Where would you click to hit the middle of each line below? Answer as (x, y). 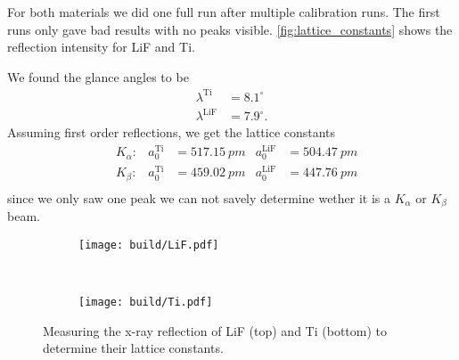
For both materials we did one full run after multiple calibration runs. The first (224, 12)
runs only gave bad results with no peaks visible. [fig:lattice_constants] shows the (230, 29)
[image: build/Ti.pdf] (146, 303)
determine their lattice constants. (133, 348)
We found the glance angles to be (98, 76)
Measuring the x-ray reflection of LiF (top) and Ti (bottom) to (215, 330)
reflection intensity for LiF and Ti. (101, 47)
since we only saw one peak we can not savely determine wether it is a (199, 197)
